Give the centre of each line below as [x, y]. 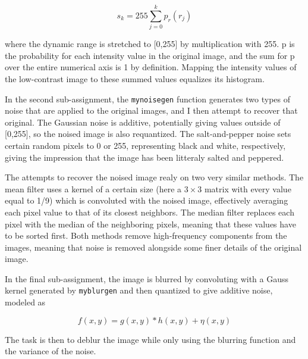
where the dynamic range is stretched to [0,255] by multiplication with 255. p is [150, 44]
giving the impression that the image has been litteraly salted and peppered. [144, 157]
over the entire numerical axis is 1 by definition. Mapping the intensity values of [151, 67]
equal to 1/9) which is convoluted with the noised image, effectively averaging [147, 200]
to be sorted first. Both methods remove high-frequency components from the [146, 235]
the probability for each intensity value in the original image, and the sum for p [150, 55]
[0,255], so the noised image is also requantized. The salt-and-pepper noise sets [148, 134]
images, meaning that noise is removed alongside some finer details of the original [153, 247]
